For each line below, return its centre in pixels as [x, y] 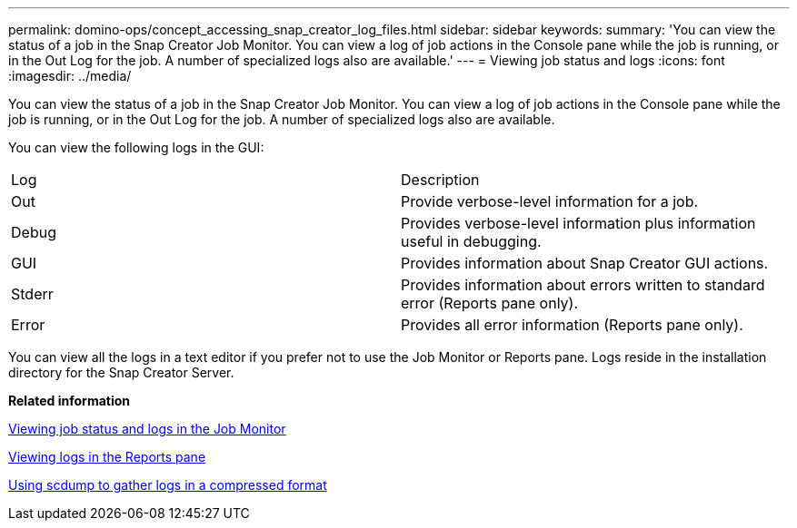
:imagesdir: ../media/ [70, 76]
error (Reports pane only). [490, 303]
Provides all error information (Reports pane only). [572, 325]
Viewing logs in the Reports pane [107, 457]
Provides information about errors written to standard [583, 285]
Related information [70, 401]
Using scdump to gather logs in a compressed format [168, 485]
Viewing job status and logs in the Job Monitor [147, 429]
